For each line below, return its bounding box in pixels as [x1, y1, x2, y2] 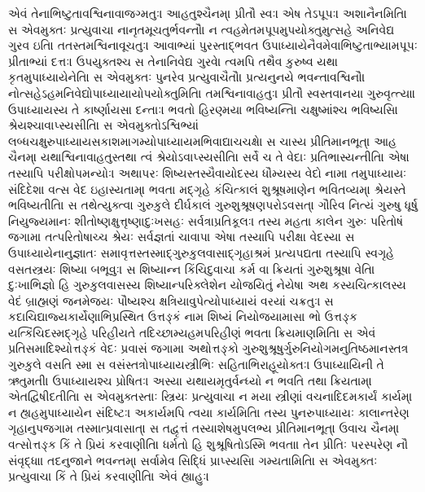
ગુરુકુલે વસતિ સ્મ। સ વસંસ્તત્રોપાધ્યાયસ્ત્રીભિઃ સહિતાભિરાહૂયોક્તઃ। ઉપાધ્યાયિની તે [8, 356, 384, 373]
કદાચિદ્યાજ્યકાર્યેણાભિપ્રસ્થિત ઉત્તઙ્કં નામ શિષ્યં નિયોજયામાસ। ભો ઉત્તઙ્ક [8, 308, 357, 325]
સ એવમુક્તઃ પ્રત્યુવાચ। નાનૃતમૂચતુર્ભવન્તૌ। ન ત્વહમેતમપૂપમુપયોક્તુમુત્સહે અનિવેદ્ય [8, 20, 395, 37]
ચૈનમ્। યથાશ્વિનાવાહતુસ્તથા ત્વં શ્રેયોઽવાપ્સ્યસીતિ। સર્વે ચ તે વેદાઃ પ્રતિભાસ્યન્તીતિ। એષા [8, 148, 410, 165]
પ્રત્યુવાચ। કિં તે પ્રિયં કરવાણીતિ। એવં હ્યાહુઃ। [8, 468, 209, 485]
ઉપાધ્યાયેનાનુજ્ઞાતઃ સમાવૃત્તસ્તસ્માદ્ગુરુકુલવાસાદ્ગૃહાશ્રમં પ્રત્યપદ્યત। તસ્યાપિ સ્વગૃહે [8, 244, 395, 261]
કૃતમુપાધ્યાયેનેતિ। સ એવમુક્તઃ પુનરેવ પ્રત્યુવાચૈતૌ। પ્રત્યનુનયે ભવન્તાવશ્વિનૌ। [8, 68, 366, 86]
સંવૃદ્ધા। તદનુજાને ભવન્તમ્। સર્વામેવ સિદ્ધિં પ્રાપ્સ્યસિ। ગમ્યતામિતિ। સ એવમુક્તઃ [8, 451, 378, 468]
